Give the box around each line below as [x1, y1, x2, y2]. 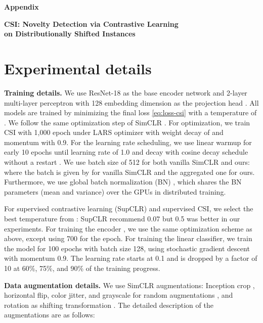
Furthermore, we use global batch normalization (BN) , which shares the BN [4, 176, 242, 187]
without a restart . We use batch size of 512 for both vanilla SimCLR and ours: [4, 157, 250, 167]
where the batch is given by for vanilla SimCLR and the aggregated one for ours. [4, 166, 255, 177]
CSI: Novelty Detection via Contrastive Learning [4, 18, 179, 29]
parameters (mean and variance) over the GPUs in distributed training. [4, 186, 226, 197]
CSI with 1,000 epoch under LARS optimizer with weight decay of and [4, 127, 224, 137]
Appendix [4, 2, 39, 12]
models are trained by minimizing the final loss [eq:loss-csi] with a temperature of [4, 107, 257, 118]
